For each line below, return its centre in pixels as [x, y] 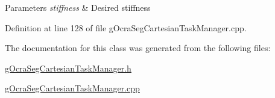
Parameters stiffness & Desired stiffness [78, 7]
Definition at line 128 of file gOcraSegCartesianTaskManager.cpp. [126, 27]
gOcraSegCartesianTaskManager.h [68, 68]
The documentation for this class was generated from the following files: [138, 48]
